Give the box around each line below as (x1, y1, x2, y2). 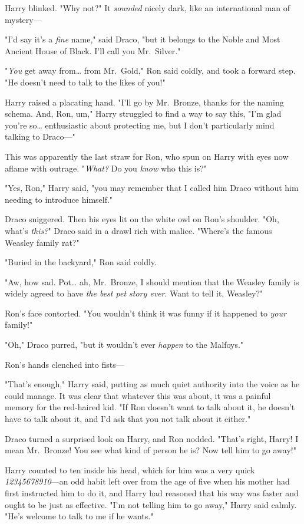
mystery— (5, 13, 42, 25)
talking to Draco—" (5, 130, 75, 143)
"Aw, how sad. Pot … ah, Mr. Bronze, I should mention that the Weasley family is (5, 275, 299, 288)
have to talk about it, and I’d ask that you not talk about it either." (5, 413, 251, 425)
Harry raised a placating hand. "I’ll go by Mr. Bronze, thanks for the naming (5, 95, 284, 108)
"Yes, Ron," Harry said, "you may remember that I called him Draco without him (5, 182, 299, 194)
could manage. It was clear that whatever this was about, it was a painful (5, 389, 271, 401)
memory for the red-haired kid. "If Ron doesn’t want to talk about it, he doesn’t (5, 401, 295, 413)
